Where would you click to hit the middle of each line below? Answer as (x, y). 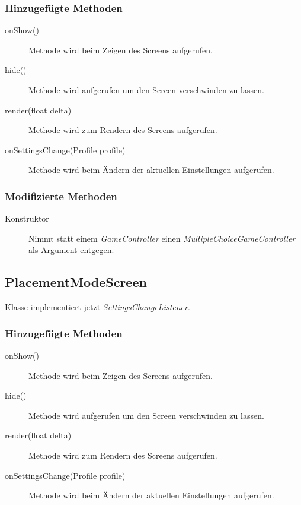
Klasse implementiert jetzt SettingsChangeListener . (97, 307)
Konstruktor (27, 218)
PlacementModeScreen (76, 282)
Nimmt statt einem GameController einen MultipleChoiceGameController (162, 238)
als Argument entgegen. (71, 250)
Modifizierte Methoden (61, 196)
